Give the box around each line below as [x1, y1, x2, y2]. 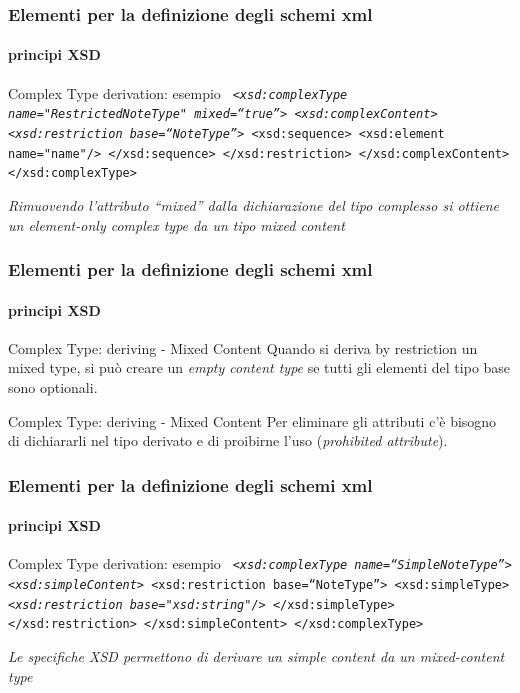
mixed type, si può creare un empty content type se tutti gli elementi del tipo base [8, 357, 511, 378]
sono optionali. [8, 376, 98, 397]
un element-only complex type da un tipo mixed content [8, 214, 345, 235]
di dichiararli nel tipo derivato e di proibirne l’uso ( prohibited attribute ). [8, 430, 448, 451]
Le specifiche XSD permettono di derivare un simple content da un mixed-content [8, 645, 505, 666]
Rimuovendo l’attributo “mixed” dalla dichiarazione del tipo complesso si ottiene [8, 194, 499, 215]
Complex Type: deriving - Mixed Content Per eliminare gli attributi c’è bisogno [8, 410, 497, 431]
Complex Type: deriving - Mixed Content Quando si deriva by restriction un [8, 337, 478, 358]
